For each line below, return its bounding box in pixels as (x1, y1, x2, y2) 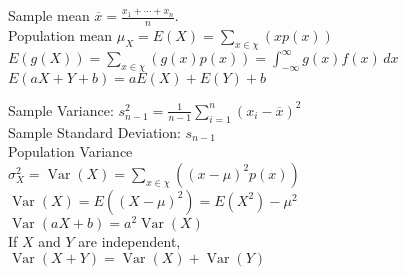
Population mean (8, 24, 113, 45)
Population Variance (8, 141, 133, 162)
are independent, (78, 230, 181, 251)
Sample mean (8, 5, 90, 25)
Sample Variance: (8, 99, 114, 120)
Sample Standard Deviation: (8, 121, 181, 142)
